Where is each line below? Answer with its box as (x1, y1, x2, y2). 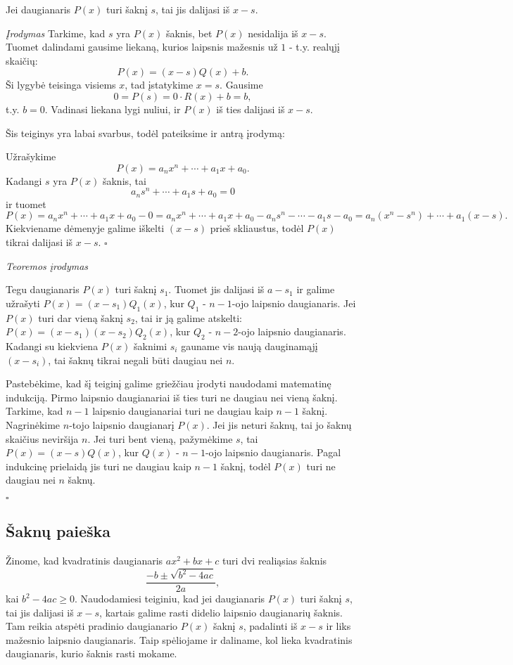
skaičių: (6, 53, 38, 67)
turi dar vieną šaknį (38, 310, 123, 325)
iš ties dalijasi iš (216, 101, 285, 116)
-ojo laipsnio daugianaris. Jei (232, 295, 356, 310)
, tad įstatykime (125, 77, 194, 92)
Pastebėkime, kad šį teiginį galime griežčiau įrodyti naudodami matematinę (6, 376, 331, 391)
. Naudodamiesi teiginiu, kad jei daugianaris (74, 591, 265, 606)
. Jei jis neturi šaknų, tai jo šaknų (206, 418, 352, 432)
